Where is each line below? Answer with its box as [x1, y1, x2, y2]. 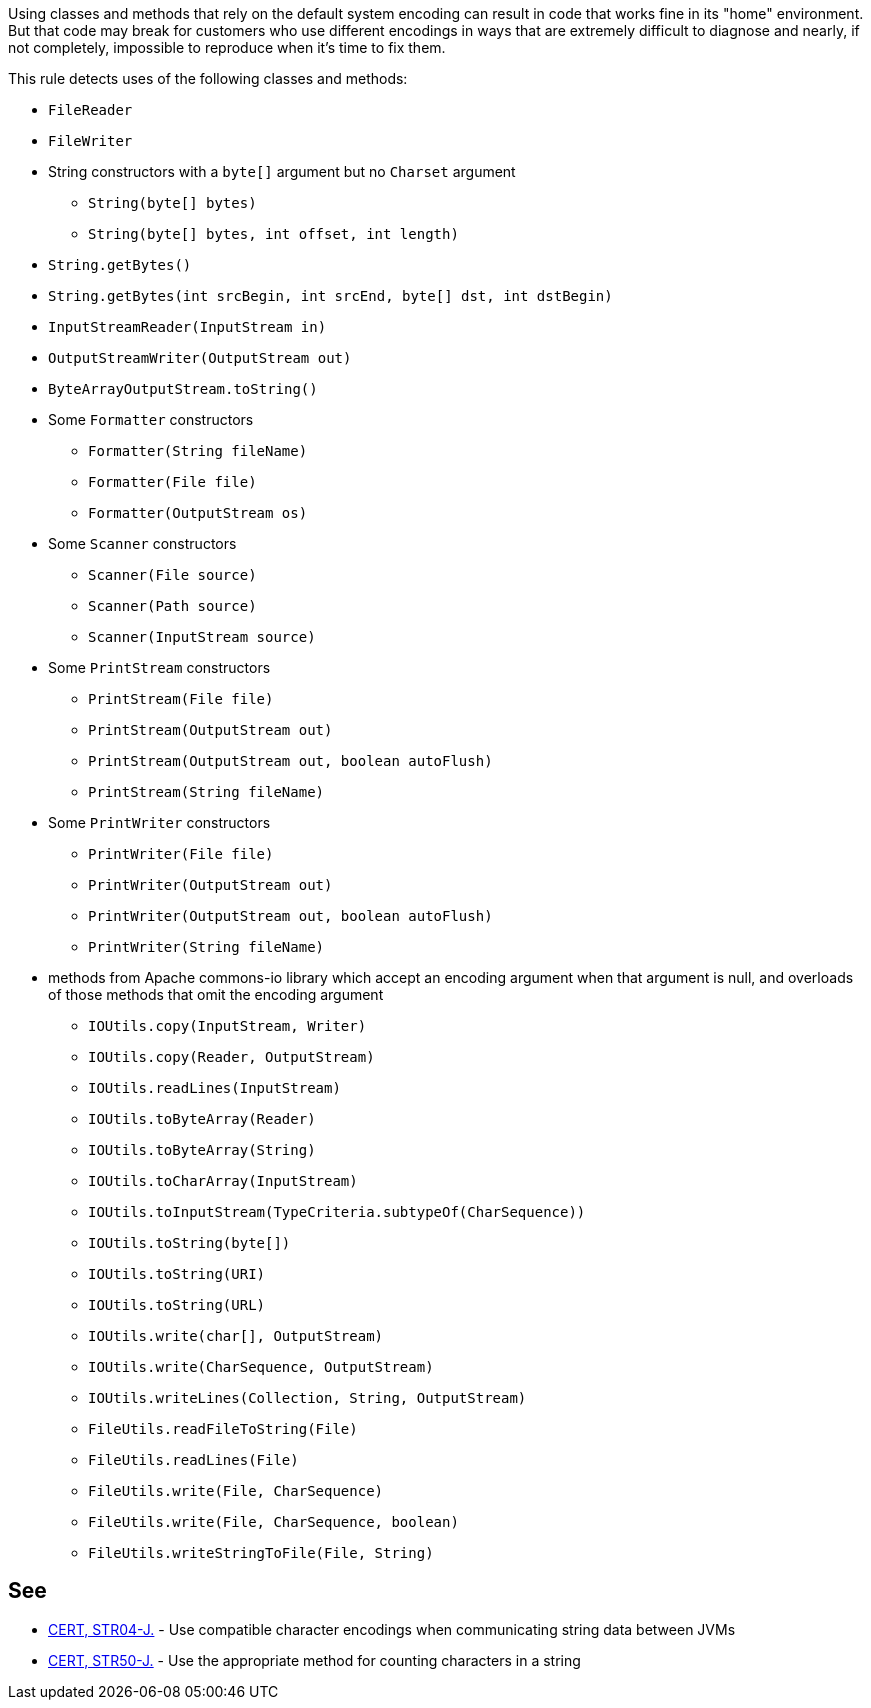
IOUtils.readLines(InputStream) [88, 1080, 341, 1096]
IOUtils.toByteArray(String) [88, 1142, 316, 1158]
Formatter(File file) [88, 474, 257, 490]
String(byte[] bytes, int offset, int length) [88, 226, 459, 242]
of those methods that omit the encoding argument [48, 986, 384, 1003]
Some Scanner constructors [48, 535, 237, 552]
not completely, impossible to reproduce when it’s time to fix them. [8, 39, 446, 56]
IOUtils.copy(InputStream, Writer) [88, 1018, 367, 1034]
